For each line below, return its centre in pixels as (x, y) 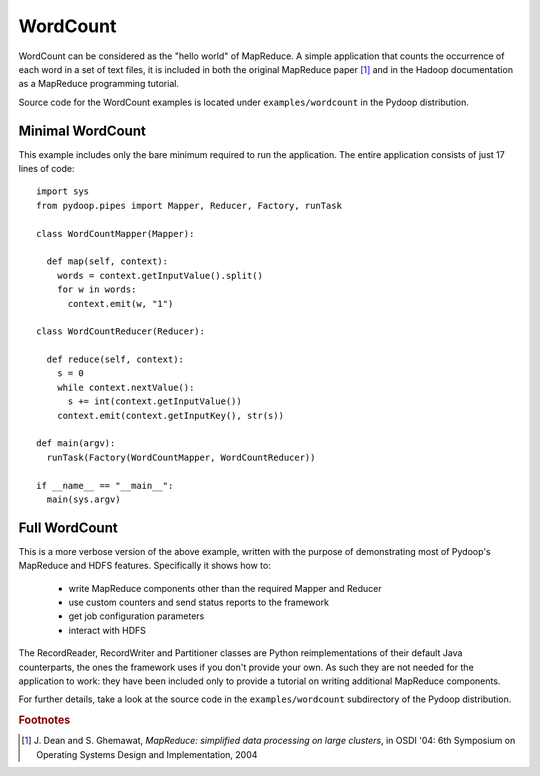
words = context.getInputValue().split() (160, 275)
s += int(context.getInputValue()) (154, 401)
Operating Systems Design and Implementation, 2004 (147, 754)
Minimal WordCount (82, 130)
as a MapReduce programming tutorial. (99, 84)
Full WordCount (68, 527)
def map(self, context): (107, 261)
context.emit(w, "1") (120, 303)
